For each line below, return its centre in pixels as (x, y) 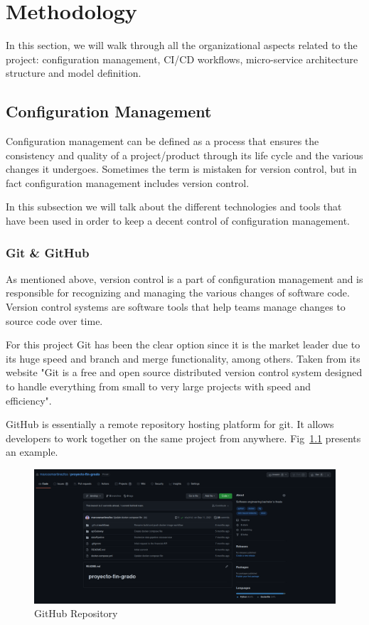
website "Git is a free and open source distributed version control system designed (184, 372)
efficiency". (29, 400)
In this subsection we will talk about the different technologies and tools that (174, 207)
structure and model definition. (74, 73)
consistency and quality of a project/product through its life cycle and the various (184, 155)
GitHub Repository (76, 613)
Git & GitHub (48, 252)
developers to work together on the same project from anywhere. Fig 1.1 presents (183, 438)
